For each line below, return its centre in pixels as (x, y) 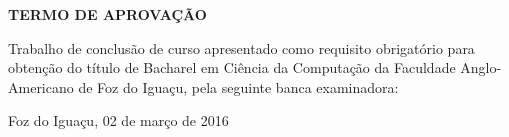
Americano (41, 86)
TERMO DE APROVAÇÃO (107, 14)
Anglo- (481, 67)
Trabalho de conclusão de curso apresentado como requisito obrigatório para (241, 47)
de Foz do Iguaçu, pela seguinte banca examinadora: (238, 86)
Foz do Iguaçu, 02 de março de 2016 (118, 120)
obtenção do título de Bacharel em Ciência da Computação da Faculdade (232, 67)
